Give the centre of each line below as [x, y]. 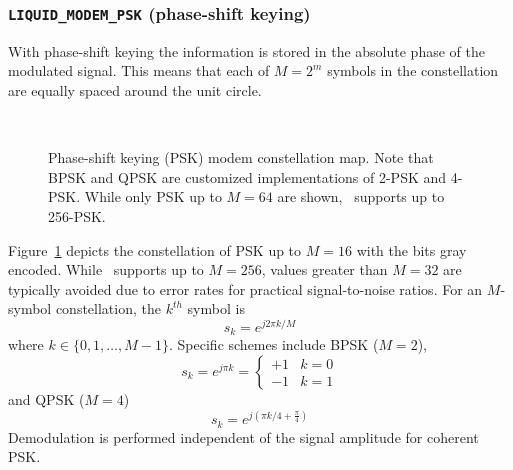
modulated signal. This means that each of [139, 70]
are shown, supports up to [361, 196]
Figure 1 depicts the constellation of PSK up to [155, 249]
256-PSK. [77, 215]
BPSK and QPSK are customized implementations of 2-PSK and [247, 176]
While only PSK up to [153, 196]
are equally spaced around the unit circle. [135, 89]
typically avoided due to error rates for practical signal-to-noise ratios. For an [245, 288]
